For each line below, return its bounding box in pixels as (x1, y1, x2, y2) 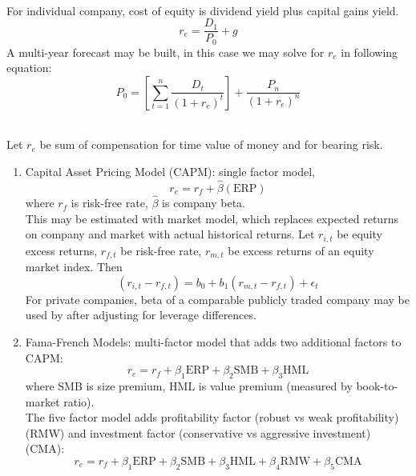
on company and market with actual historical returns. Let (25, 226, 315, 242)
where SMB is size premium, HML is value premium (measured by (25, 377, 353, 394)
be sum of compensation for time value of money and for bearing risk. (39, 136, 383, 153)
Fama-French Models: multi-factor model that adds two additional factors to (25, 333, 402, 350)
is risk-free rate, (71, 194, 148, 211)
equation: (6, 59, 52, 76)
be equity (337, 226, 382, 242)
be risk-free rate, (120, 242, 202, 258)
